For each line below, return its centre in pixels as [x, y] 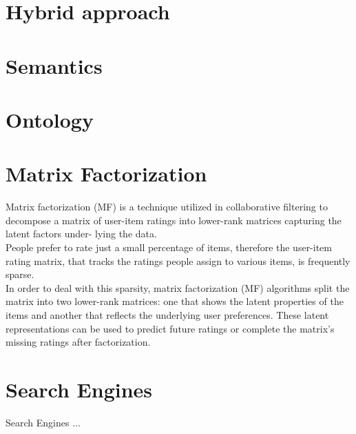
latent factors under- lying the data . [81, 234]
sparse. [20, 274]
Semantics [54, 65]
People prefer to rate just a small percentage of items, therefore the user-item [169, 247]
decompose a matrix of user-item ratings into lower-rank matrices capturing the [174, 220]
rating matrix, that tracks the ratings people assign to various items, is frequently [178, 260]
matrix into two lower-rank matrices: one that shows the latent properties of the [175, 301]
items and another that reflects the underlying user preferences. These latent [167, 315]
